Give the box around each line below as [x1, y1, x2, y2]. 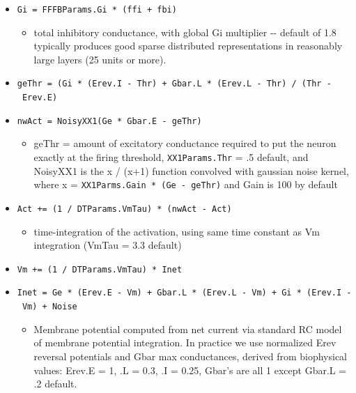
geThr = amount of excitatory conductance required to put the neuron [33, 136, 336, 151]
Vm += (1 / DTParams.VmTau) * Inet [17, 264, 183, 275]
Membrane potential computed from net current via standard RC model [33, 321, 342, 336]
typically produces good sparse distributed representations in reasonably [33, 38, 343, 53]
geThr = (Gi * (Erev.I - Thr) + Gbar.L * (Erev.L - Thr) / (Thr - [17, 79, 332, 89]
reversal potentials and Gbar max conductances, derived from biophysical [33, 348, 347, 363]
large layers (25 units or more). [33, 52, 167, 66]
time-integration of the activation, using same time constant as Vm [33, 224, 320, 238]
